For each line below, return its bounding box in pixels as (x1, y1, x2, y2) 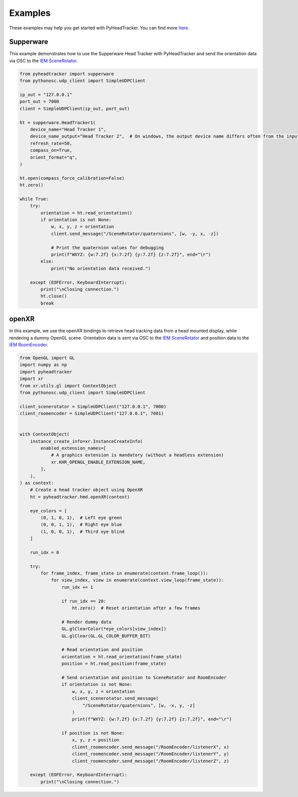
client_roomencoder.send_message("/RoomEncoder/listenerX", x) (72, 744, 229, 750)
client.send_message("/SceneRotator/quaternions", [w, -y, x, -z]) (51, 231, 219, 236)
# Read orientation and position (61, 647, 143, 652)
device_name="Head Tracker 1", (30, 127, 106, 132)
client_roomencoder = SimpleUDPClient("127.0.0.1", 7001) (19, 411, 164, 417)
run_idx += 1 (61, 584, 93, 590)
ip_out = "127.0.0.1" (19, 92, 73, 97)
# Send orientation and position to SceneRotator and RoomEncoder (61, 674, 227, 680)
